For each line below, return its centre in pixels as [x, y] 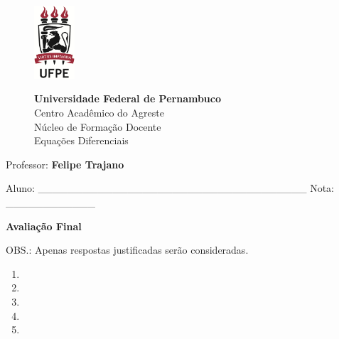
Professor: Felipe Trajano [65, 164]
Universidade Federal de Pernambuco [128, 98]
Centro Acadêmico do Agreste [99, 113]
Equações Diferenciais [81, 140]
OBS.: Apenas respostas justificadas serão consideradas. [127, 250]
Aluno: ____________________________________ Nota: [170, 188]
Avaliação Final [44, 226]
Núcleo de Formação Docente [98, 126]
